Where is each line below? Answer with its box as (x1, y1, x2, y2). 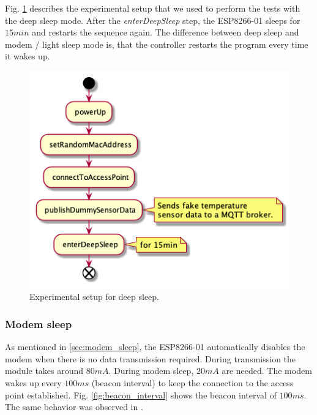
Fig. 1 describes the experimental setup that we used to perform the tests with (5, 2, 300, 14)
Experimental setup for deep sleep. (29, 290, 159, 303)
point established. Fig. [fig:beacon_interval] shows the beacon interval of (5, 388, 277, 401)
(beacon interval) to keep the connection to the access (91, 376, 294, 389)
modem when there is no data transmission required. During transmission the (5, 352, 296, 365)
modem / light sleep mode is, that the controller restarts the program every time (5, 37, 308, 50)
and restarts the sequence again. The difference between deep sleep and (32, 26, 299, 39)
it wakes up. (5, 50, 50, 62)
